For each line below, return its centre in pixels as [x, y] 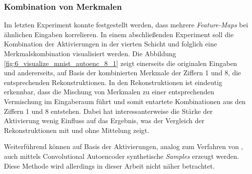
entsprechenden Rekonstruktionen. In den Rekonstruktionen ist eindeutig [113, 82]
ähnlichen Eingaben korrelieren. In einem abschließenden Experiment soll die [119, 34]
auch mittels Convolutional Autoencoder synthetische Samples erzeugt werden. [122, 156]
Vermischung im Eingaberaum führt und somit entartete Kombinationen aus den [125, 101]
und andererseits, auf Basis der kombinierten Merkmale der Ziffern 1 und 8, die [123, 73]
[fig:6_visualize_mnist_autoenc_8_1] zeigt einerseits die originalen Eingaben [121, 63]
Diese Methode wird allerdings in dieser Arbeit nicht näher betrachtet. [109, 165]
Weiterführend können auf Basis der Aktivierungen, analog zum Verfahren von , [124, 146]
